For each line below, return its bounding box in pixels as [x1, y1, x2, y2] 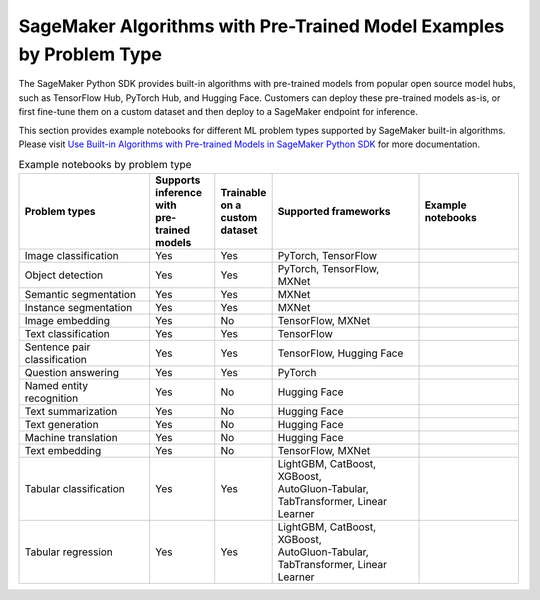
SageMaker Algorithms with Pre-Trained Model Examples [18, 15, 505, 37]
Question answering [24, 365, 120, 379]
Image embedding [24, 313, 110, 327]
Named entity [24, 378, 89, 392]
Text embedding [24, 443, 102, 457]
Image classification [24, 248, 119, 262]
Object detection [24, 268, 104, 282]
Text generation [24, 417, 99, 431]
